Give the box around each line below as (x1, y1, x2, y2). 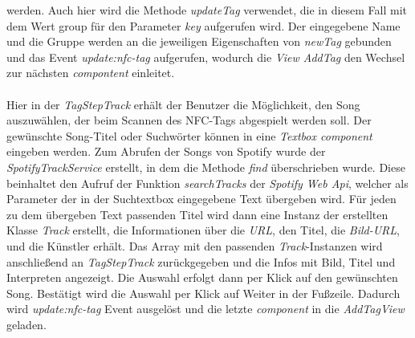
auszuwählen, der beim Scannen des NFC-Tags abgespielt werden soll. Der (6, 112, 372, 128)
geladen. (6, 316, 47, 332)
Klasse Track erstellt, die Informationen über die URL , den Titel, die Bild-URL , (6, 222, 400, 238)
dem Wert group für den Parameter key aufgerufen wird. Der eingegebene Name (6, 17, 401, 34)
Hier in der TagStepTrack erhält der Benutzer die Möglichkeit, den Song (6, 96, 360, 112)
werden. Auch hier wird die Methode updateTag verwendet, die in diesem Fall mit (6, 2, 408, 18)
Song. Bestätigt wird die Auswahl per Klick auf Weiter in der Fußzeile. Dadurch (6, 284, 401, 301)
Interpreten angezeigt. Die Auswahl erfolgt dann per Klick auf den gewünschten (6, 269, 398, 286)
